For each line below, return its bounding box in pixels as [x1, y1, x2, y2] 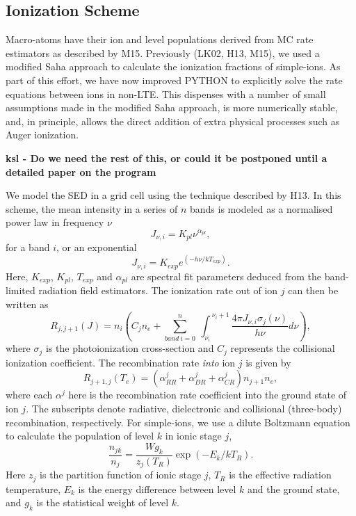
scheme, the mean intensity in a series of [6, 201, 178, 216]
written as [6, 296, 49, 311]
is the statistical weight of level [36, 495, 169, 510]
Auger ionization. [6, 127, 79, 142]
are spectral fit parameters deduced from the [131, 268, 322, 283]
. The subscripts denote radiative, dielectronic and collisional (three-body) [26, 401, 342, 416]
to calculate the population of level [6, 428, 154, 443]
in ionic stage [165, 428, 222, 443]
